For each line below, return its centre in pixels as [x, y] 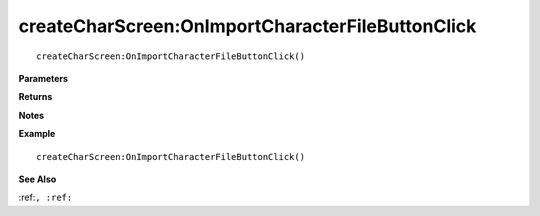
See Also [37, 179]
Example [37, 134]
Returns [35, 97]
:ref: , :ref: [45, 197]
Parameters [43, 78]
